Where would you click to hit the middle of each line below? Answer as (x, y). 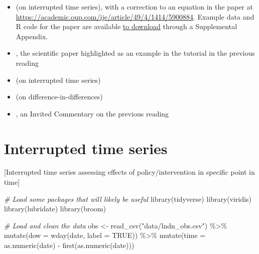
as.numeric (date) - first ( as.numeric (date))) (69, 245)
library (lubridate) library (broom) (55, 209)
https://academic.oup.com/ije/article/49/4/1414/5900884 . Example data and (135, 16)
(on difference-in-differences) (59, 97)
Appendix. (32, 36)
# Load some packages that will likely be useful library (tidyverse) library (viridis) (128, 199)
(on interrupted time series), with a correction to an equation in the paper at (134, 7)
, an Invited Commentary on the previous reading (92, 113)
